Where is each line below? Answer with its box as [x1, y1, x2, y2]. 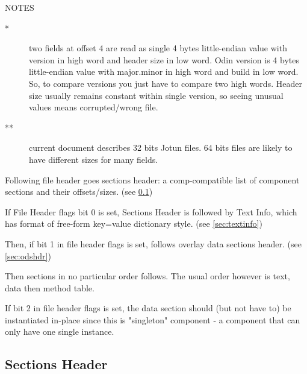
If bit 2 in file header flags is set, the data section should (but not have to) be [5, 302, 291, 314]
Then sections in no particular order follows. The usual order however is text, [5, 270, 290, 282]
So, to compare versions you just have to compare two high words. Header [29, 77, 302, 89]
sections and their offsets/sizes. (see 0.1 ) [5, 185, 153, 198]
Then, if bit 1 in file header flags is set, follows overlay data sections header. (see [5, 237, 302, 250]
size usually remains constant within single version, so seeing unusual [29, 89, 284, 101]
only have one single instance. [5, 325, 114, 338]
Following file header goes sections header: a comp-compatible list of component [5, 173, 300, 186]
